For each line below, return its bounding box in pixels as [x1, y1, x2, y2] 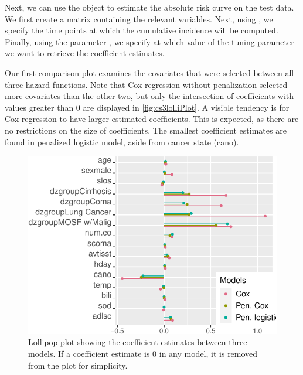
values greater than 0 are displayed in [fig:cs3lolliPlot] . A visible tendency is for [5, 101, 290, 113]
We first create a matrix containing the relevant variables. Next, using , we [5, 12, 273, 25]
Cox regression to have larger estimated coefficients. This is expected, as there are [5, 112, 299, 125]
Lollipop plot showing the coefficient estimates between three [28, 336, 247, 348]
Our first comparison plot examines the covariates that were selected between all [5, 66, 294, 79]
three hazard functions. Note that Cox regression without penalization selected [5, 78, 288, 90]
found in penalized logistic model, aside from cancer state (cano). [5, 135, 239, 148]
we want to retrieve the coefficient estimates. [5, 47, 165, 59]
